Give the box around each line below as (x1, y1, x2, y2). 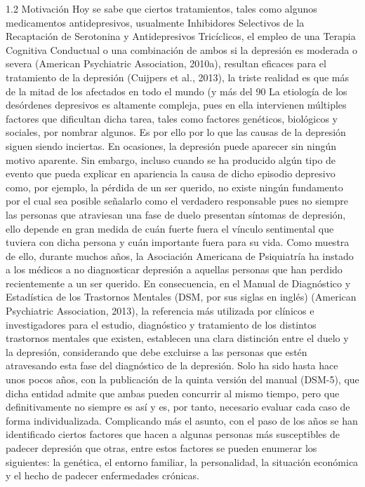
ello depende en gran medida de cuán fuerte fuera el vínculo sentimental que (6, 221, 334, 235)
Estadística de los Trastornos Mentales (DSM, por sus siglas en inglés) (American (6, 289, 357, 304)
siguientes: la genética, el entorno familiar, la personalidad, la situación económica (6, 454, 359, 469)
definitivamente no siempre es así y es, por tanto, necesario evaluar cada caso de (6, 399, 350, 414)
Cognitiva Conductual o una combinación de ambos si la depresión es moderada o (6, 42, 357, 57)
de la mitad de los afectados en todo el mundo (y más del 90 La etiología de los (6, 83, 347, 98)
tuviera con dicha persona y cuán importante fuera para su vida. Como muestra (6, 235, 350, 249)
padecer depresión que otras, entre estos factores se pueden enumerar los (6, 441, 317, 455)
